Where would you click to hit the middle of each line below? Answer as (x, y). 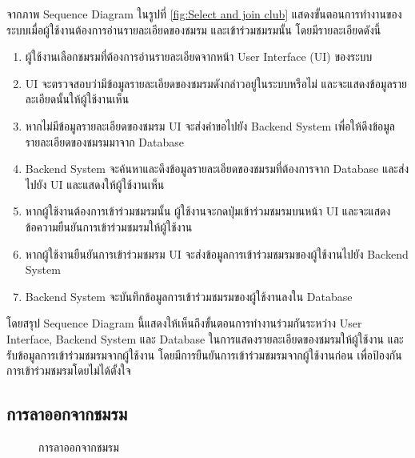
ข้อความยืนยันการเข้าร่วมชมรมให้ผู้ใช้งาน (109, 226)
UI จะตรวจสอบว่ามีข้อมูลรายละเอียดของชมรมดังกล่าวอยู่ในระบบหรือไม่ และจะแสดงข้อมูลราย (216, 83)
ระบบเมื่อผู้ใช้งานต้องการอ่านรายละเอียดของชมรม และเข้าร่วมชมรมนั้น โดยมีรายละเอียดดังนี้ (194, 29)
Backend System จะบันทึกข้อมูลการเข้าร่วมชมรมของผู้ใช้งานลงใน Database (189, 296)
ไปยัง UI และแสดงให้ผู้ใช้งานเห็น (95, 184)
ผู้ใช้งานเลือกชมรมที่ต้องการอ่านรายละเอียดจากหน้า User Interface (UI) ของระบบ (199, 56)
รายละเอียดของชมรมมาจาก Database (104, 141)
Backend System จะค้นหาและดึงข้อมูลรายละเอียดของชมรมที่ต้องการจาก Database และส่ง (217, 169)
